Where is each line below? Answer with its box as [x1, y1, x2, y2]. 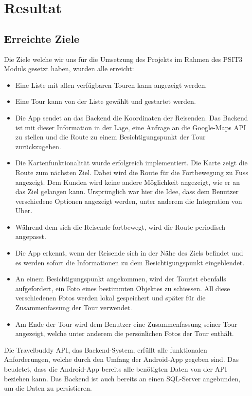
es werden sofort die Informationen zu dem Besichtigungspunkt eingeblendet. [15, 257, 245, 267]
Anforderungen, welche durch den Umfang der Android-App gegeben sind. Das [4, 354, 239, 364]
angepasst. [15, 231, 46, 241]
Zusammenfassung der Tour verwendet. [15, 302, 132, 313]
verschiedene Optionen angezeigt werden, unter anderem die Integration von [15, 196, 242, 206]
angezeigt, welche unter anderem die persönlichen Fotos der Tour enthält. [15, 328, 234, 338]
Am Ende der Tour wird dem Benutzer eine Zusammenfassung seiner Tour [15, 318, 237, 329]
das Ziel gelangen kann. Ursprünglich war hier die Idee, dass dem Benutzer [15, 186, 239, 197]
